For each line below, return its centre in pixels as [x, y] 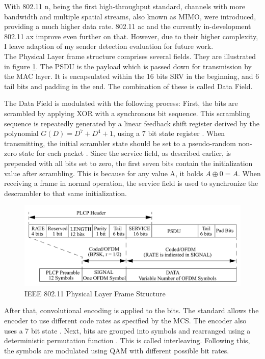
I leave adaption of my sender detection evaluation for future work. [109, 46]
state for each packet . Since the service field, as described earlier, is [125, 153]
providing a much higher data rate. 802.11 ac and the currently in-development [128, 26]
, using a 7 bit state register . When [169, 133]
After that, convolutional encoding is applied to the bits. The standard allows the [131, 310]
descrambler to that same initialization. [65, 193]
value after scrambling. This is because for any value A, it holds [104, 173]
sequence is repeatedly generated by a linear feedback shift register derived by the [132, 123]
